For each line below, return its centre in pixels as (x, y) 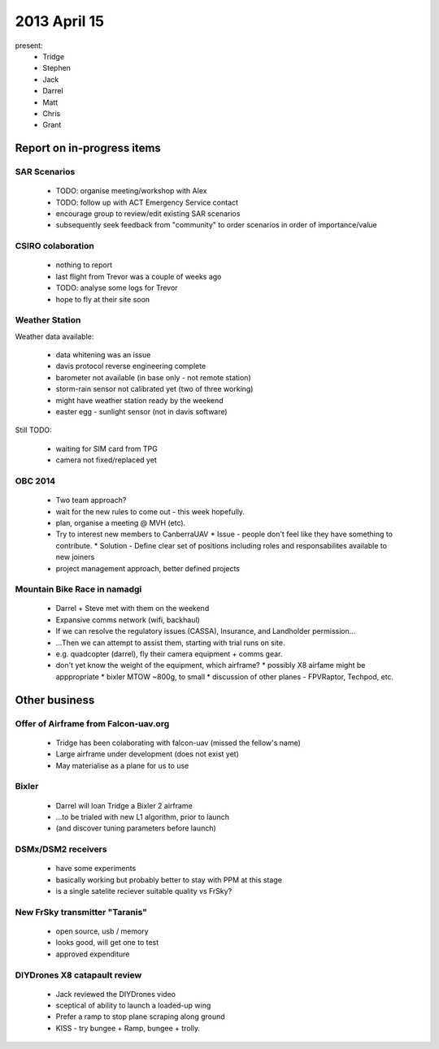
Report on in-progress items (88, 148)
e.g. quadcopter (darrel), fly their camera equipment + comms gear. (169, 654)
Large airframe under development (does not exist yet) (148, 754)
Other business (55, 700)
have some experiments (96, 869)
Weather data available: (54, 336)
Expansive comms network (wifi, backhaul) (128, 620)
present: (29, 46)
